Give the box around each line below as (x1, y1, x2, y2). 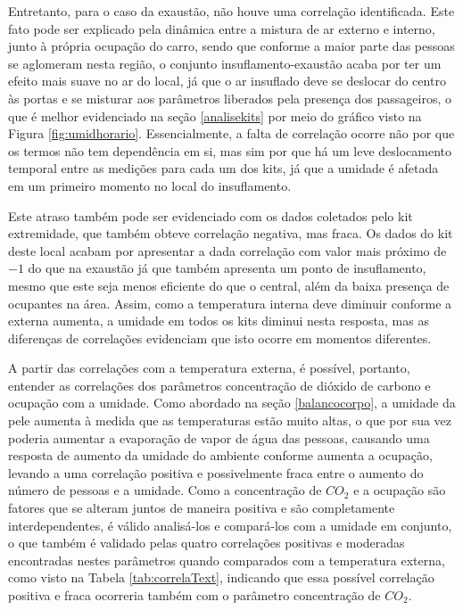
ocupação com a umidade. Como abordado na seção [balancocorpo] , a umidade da (8, 393, 456, 412)
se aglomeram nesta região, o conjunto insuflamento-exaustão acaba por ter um (8, 54, 442, 72)
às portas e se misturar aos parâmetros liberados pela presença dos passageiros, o (8, 88, 452, 107)
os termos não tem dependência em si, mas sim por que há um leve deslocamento (8, 141, 452, 160)
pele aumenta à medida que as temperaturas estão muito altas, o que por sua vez (8, 411, 452, 430)
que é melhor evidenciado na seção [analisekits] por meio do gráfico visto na (8, 106, 422, 125)
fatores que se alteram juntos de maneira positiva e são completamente (8, 499, 395, 517)
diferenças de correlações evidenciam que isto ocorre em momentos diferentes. (8, 328, 432, 347)
